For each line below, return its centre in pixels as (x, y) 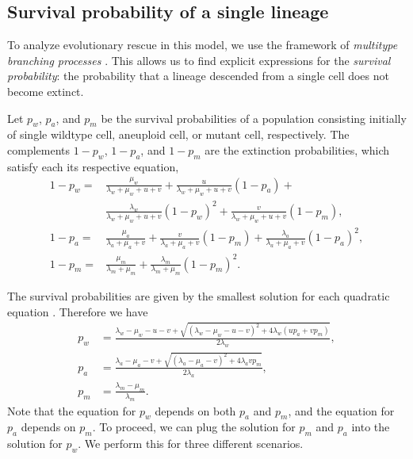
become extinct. (46, 91)
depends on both (195, 410)
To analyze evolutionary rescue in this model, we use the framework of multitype (203, 45)
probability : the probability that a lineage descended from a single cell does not (198, 76)
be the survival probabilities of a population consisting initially (254, 118)
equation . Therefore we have (78, 311)
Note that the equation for (72, 410)
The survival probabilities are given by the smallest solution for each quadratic (199, 296)
